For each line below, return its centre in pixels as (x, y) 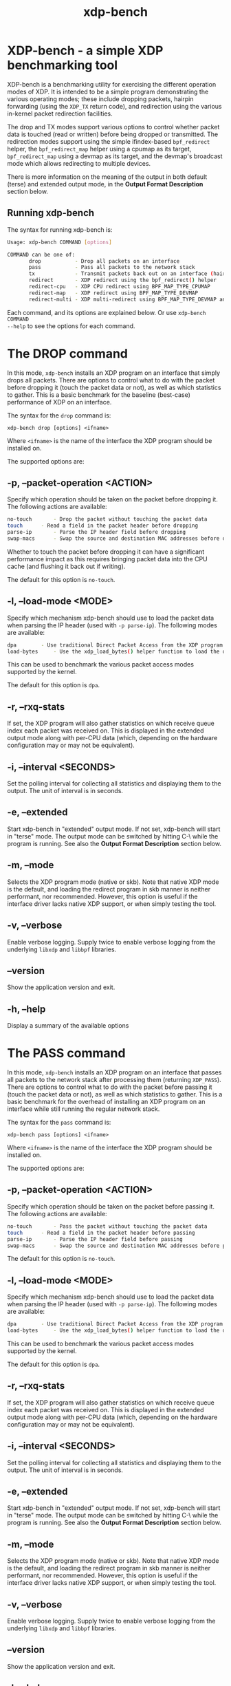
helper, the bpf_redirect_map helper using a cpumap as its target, (99, 149)
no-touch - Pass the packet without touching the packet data (107, 1226)
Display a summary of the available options (68, 1026)
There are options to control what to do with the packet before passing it (110, 1087)
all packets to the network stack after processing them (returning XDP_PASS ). (114, 1080)
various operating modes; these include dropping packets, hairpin (100, 99)
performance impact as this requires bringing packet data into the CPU (107, 559)
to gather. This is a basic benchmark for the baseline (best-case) (99, 395)
